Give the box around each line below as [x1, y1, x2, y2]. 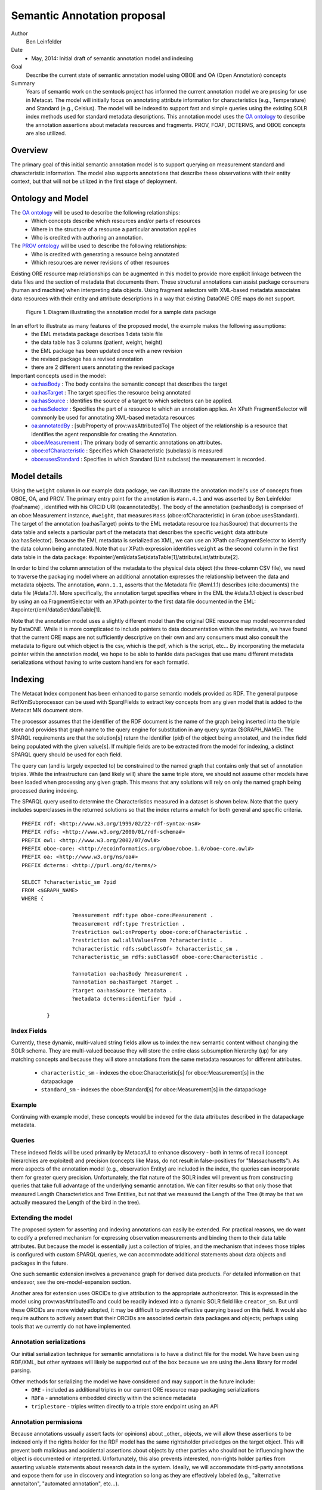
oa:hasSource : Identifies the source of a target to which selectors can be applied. [31, 397, 233, 405]
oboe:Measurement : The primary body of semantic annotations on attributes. [31, 439, 222, 446]
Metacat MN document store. [11, 707, 83, 714]
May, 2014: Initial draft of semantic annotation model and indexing [31, 54, 193, 62]
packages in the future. [11, 1259, 69, 1266]
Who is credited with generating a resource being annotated [31, 250, 179, 257]
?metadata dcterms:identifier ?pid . [72, 995, 182, 1002]
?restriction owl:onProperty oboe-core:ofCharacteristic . [72, 929, 248, 935]
